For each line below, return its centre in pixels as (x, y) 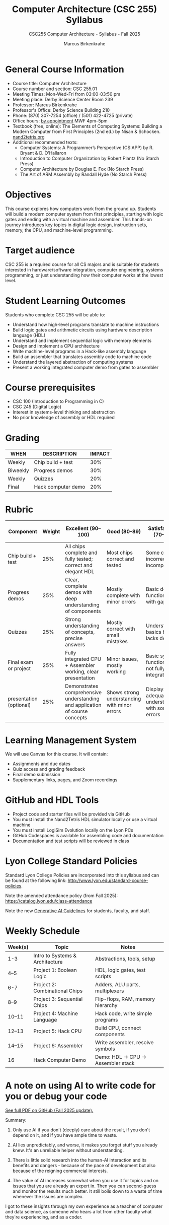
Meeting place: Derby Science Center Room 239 (63, 99)
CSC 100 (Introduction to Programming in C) (58, 401)
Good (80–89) (124, 531)
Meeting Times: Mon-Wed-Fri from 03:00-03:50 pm (66, 94)
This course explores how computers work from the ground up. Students (81, 209)
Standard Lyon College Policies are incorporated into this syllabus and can (82, 875)
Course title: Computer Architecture (50, 83)
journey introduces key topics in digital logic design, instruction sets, (76, 225)
